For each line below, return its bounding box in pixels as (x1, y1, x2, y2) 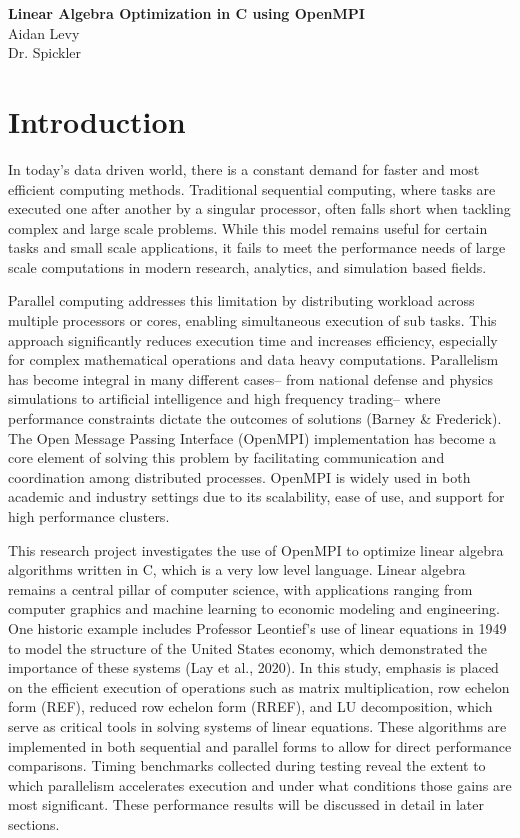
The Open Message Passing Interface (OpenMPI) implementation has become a (8, 427, 497, 448)
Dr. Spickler (8, 42, 82, 63)
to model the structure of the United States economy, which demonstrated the (8, 637, 488, 658)
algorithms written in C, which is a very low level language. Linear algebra (8, 559, 466, 580)
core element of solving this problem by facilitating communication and (8, 447, 445, 468)
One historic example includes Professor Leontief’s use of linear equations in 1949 (8, 617, 507, 638)
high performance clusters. (8, 506, 170, 526)
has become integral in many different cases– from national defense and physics (8, 368, 494, 389)
